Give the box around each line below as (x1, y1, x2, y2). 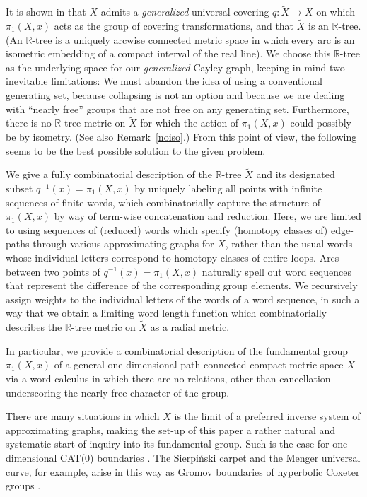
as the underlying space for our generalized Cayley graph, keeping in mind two (6, 59, 345, 74)
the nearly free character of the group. (64, 385, 230, 399)
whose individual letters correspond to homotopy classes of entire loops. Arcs (6, 250, 339, 264)
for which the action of (140, 115, 239, 130)
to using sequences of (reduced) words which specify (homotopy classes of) (6, 222, 328, 237)
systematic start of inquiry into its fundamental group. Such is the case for (6, 436, 330, 451)
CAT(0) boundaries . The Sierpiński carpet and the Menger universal (60, 450, 361, 464)
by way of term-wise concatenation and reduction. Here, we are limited (54, 209, 361, 223)
